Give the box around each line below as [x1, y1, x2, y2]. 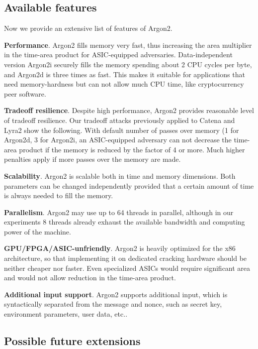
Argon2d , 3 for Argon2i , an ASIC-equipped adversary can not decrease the [4, 134, 232, 145]
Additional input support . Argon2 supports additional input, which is [4, 289, 228, 299]
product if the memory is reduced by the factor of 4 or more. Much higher [19, 144, 245, 154]
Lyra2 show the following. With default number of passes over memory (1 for [4, 124, 239, 135]
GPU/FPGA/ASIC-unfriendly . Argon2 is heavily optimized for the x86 [4, 243, 236, 253]
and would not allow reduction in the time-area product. [4, 272, 176, 283]
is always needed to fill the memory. [4, 190, 113, 201]
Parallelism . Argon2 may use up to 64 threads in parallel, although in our [4, 207, 234, 217]
